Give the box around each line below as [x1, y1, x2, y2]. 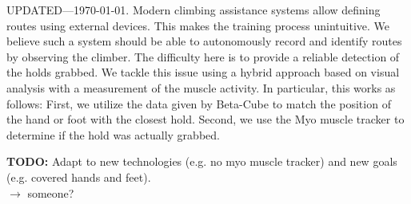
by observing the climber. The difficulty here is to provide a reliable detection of [6, 48, 400, 65]
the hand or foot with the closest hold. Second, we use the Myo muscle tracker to [6, 111, 405, 127]
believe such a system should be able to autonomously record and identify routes [6, 33, 402, 49]
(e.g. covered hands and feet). [6, 168, 151, 185]
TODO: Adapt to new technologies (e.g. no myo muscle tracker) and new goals [6, 153, 397, 170]
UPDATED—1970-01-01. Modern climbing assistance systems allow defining [6, 2, 381, 18]
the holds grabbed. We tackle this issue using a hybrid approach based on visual [6, 64, 400, 80]
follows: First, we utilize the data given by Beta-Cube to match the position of [6, 95, 391, 112]
